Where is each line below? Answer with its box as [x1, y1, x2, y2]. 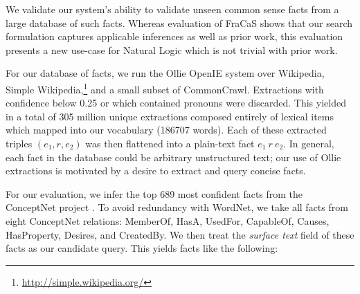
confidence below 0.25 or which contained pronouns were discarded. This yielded [6, 95, 346, 110]
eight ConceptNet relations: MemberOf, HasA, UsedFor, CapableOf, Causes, [6, 213, 330, 228]
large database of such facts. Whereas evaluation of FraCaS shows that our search [6, 15, 353, 30]
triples [6, 136, 33, 150]
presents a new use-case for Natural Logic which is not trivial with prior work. [6, 42, 338, 57]
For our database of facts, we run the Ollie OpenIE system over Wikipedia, [6, 66, 325, 80]
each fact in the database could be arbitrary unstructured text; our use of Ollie [6, 149, 341, 164]
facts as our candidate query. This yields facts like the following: [6, 241, 278, 255]
